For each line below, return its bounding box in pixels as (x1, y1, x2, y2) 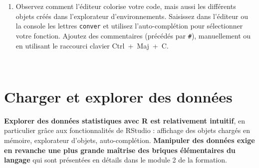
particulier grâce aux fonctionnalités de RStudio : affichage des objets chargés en (4, 125, 250, 135)
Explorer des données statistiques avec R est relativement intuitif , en (4, 115, 246, 125)
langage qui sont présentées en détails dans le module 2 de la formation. (4, 154, 227, 165)
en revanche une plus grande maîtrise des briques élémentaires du (4, 144, 236, 155)
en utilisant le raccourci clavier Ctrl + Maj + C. (15, 40, 169, 50)
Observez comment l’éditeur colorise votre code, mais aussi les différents (15, 1, 236, 11)
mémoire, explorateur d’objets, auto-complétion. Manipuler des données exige (4, 135, 255, 145)
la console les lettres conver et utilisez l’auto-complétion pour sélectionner (15, 20, 243, 31)
